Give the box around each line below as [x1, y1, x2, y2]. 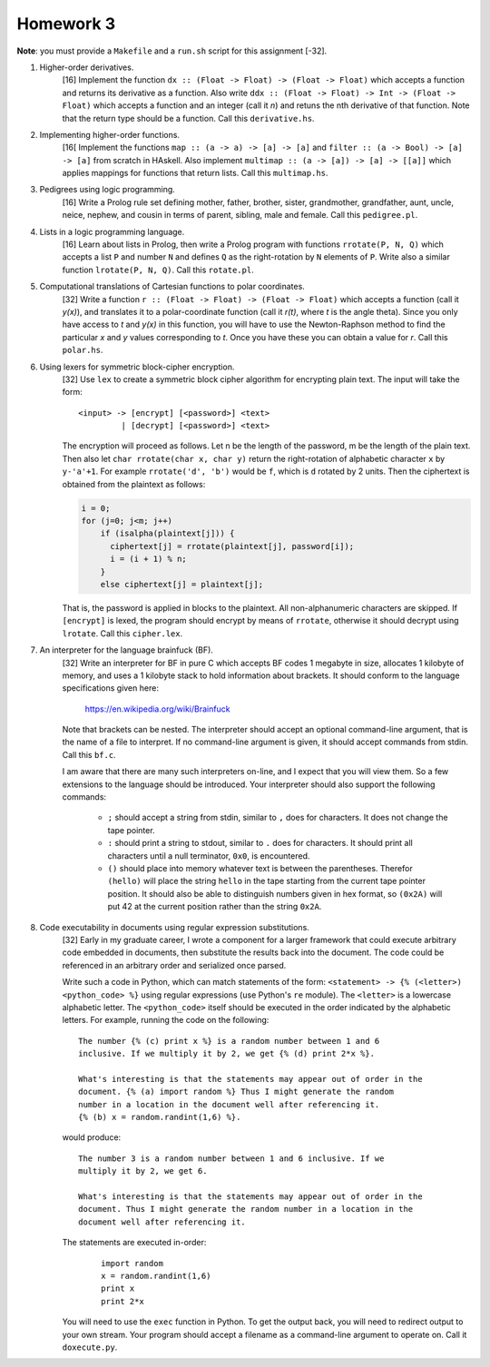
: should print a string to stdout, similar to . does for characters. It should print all [107, 838, 413, 849]
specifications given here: [62, 683, 159, 693]
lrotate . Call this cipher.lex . [62, 627, 183, 639]
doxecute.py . [62, 1342, 118, 1352]
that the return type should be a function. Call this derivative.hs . [62, 113, 315, 123]
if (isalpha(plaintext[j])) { [100, 528, 235, 539]
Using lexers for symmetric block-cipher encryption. [39, 361, 235, 372]
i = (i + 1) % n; [110, 554, 188, 565]
